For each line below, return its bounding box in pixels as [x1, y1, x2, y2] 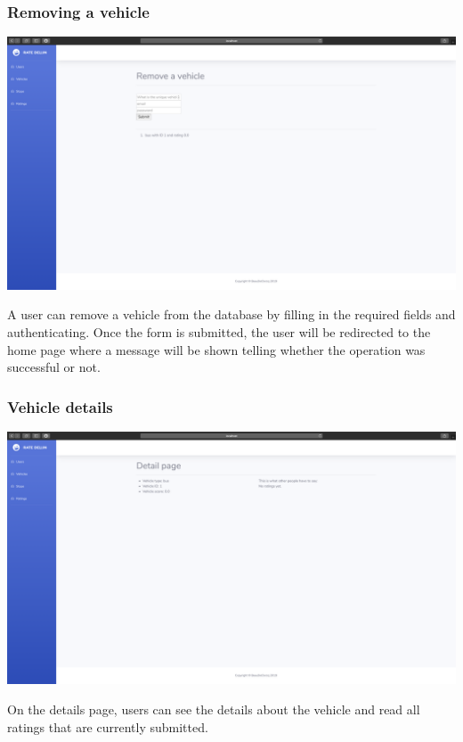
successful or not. [7, 358, 101, 376]
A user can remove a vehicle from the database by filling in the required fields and [7, 305, 456, 324]
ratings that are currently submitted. [7, 717, 208, 736]
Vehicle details [7, 395, 113, 417]
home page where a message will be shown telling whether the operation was [7, 340, 426, 359]
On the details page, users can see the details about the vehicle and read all [7, 700, 420, 718]
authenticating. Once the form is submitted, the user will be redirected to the [7, 322, 431, 341]
